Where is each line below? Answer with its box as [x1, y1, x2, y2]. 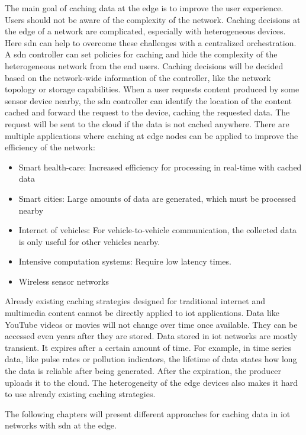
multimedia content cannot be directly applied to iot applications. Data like [5, 307, 279, 319]
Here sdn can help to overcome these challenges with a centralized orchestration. [5, 36, 297, 49]
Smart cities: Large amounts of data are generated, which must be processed [18, 192, 296, 204]
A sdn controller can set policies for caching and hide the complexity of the [5, 48, 278, 60]
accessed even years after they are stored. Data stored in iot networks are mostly [5, 330, 298, 342]
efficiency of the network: [5, 141, 95, 153]
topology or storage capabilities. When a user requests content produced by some [5, 83, 299, 95]
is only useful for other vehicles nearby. [18, 235, 160, 247]
